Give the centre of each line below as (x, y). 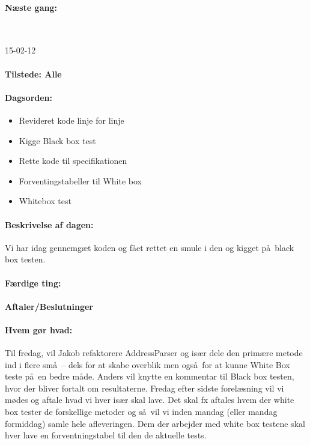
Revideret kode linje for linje (71, 120)
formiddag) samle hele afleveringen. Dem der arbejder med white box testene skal (155, 423)
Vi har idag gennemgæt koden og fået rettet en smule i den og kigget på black (150, 247)
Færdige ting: (33, 283)
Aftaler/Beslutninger (49, 306)
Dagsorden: (29, 97)
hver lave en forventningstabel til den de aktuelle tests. (106, 435)
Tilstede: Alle (33, 74)
